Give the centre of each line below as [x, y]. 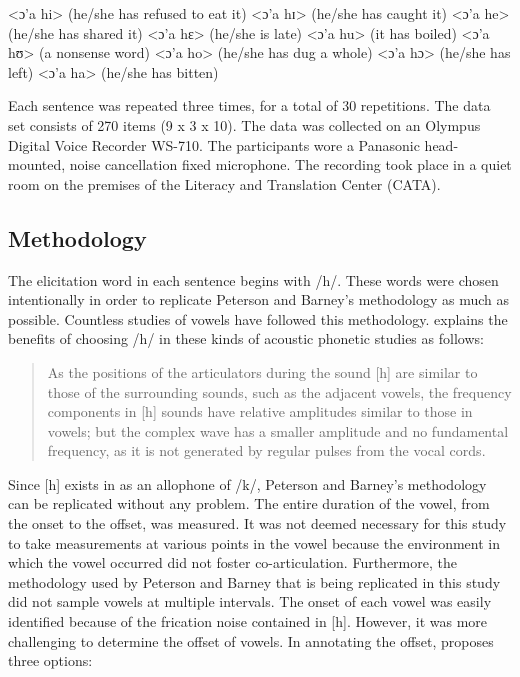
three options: [50, 660]
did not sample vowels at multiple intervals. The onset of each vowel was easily [250, 601]
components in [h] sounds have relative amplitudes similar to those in [260, 411]
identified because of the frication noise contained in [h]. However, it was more [248, 621]
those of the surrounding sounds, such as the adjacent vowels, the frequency [279, 391]
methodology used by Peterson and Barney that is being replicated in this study [254, 581]
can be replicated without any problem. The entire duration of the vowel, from [249, 503]
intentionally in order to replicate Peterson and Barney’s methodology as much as [259, 299]
